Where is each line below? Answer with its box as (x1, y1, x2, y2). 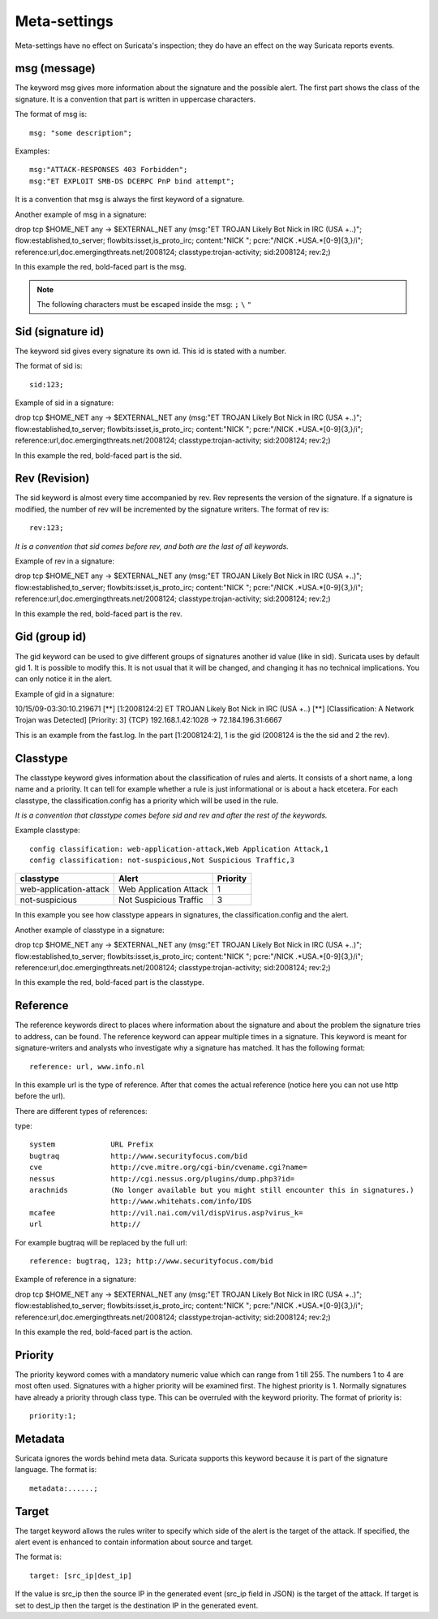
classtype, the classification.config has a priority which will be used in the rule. (15, 796, 279, 805)
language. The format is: (15, 1465, 97, 1474)
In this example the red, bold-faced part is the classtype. (15, 978, 204, 987)
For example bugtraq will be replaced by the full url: (15, 1237, 188, 1247)
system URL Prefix (29, 1140, 154, 1149)
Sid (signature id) (15, 325, 105, 339)
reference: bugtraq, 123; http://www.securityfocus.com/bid (29, 1256, 273, 1266)
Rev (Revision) (15, 472, 90, 486)
